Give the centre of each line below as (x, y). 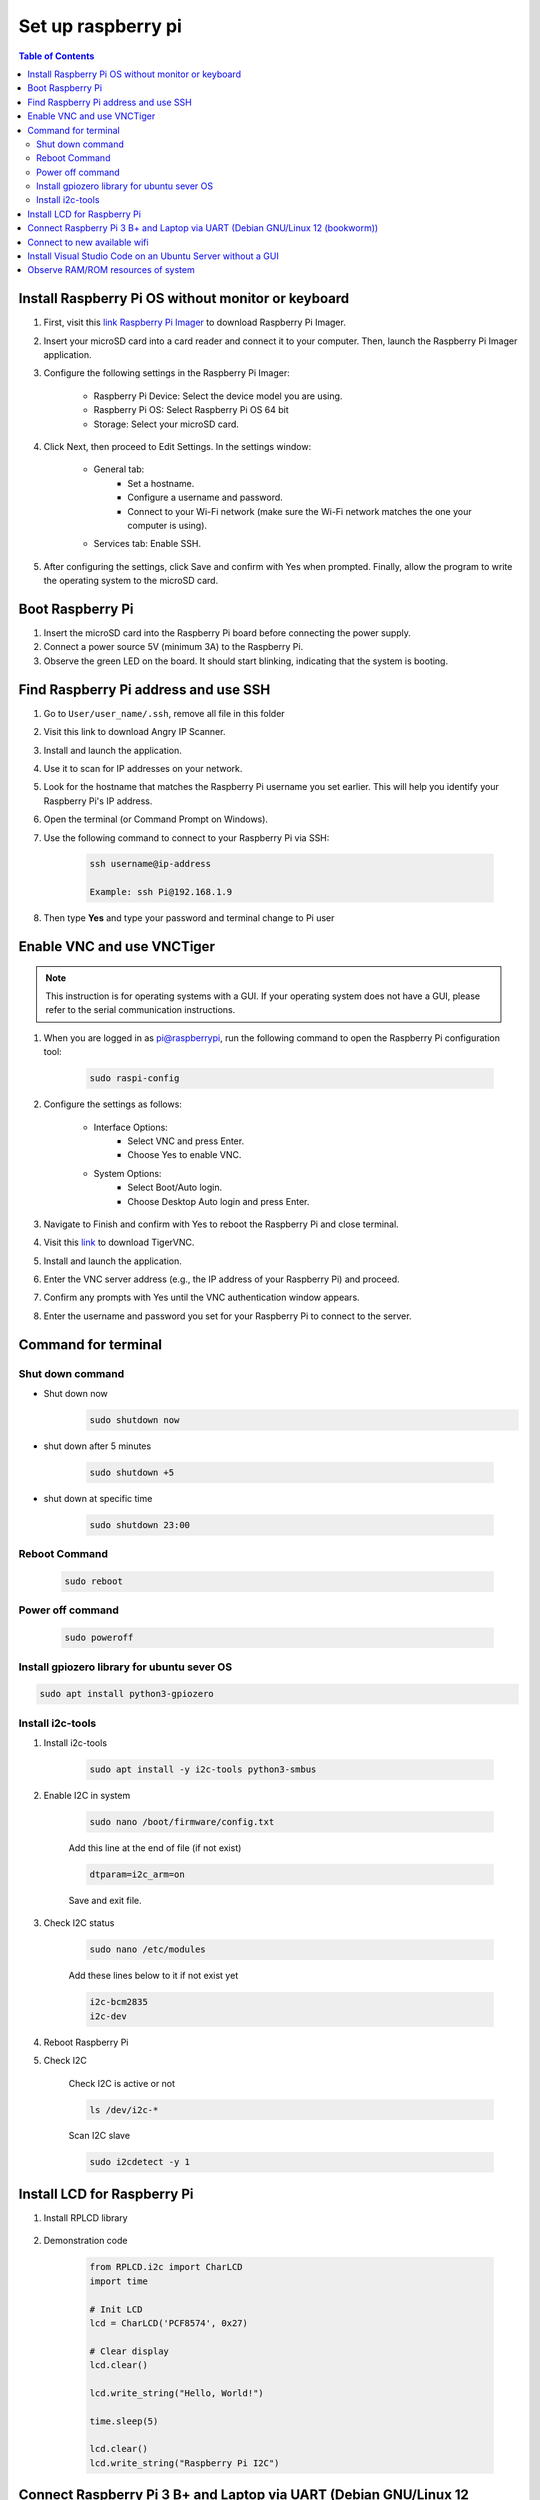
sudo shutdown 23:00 (139, 1524)
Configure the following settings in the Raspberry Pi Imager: (166, 373)
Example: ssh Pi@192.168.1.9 (161, 892)
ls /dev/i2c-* (124, 2109)
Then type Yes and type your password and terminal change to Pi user (189, 918)
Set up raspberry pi (100, 26)
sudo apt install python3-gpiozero (126, 1694)
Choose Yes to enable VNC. (184, 1155)
